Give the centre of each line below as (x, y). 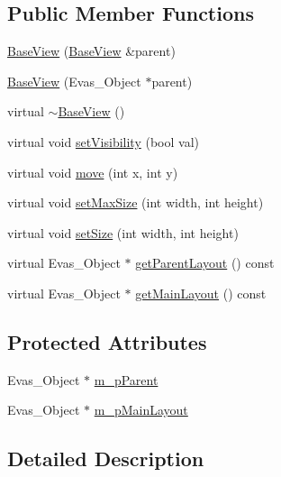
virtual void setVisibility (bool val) (103, 141)
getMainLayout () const (201, 293)
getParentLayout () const (205, 263)
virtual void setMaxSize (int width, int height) (136, 202)
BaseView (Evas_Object (74, 81)
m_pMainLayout (141, 410)
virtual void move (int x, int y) (93, 172)
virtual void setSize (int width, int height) (123, 232)
